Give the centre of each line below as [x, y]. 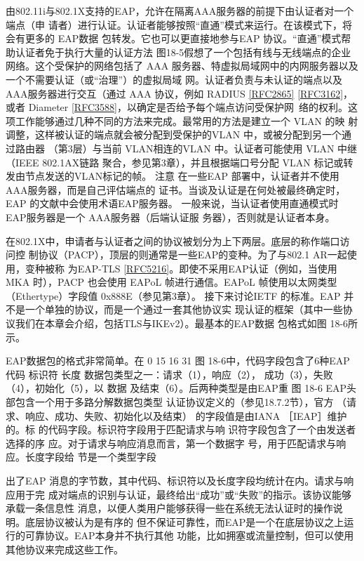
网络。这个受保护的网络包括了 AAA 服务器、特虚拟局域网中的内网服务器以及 [182, 66]
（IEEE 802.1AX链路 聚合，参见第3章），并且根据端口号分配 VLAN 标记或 [175, 162]
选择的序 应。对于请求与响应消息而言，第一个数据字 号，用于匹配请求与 [171, 443]
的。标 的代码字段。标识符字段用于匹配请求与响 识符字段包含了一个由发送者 [181, 429]
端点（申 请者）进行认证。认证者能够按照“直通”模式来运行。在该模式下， [174, 24]
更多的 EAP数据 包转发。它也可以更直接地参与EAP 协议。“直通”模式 [183, 38]
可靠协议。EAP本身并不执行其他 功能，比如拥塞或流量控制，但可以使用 [189, 535]
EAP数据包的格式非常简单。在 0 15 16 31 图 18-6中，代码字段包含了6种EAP [178, 361]
